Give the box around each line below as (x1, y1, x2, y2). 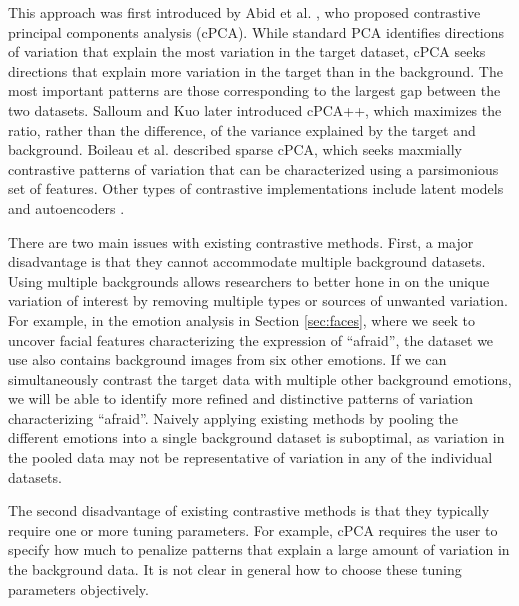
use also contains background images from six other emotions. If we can (8, 349, 447, 370)
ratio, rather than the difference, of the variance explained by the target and (8, 119, 476, 140)
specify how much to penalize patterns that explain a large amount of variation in (8, 539, 510, 560)
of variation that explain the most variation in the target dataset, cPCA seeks (8, 41, 486, 62)
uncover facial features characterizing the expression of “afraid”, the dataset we (8, 329, 494, 350)
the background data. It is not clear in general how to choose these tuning (8, 559, 462, 580)
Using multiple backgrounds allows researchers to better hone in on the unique (8, 270, 490, 291)
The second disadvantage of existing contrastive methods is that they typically (8, 500, 490, 521)
